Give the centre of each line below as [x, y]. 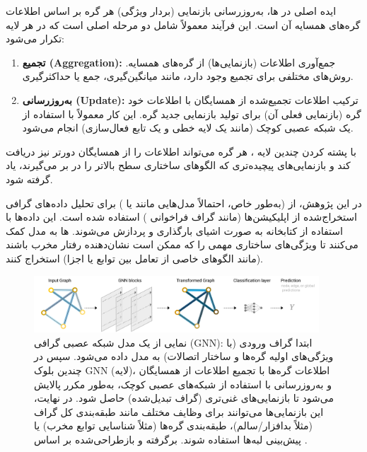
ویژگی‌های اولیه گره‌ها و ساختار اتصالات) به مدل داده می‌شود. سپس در [184, 356]
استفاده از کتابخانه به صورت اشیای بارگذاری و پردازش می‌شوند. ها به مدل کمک [174, 230]
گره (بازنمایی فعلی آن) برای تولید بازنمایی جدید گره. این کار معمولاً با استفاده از [192, 114]
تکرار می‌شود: [35, 39]
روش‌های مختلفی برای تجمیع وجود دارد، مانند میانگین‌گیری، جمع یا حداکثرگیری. [188, 76]
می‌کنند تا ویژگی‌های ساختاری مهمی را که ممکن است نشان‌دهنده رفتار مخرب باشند [182, 244]
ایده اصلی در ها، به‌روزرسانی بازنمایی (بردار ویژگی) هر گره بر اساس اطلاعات [171, 11]
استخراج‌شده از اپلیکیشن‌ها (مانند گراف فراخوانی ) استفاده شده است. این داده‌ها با [181, 217]
